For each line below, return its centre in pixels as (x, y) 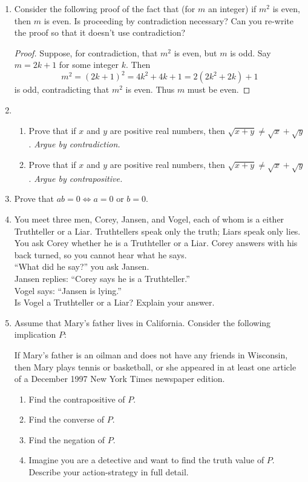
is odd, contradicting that (62, 89)
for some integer (89, 65)
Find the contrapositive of (77, 399)
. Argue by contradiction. (74, 144)
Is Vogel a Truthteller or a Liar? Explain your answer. (114, 302)
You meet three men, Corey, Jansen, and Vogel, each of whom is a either (149, 219)
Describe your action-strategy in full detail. (109, 472)
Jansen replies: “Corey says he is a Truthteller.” (102, 278)
